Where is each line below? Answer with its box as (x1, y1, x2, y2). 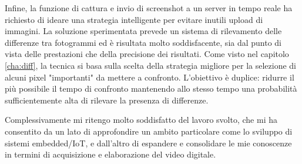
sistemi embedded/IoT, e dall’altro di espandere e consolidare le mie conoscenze (5, 136, 292, 149)
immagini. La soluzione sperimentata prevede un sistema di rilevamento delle (5, 25, 282, 37)
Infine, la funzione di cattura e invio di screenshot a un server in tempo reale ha (5, 2, 293, 14)
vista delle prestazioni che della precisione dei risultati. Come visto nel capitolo (5, 48, 289, 60)
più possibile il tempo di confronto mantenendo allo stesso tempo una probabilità (5, 82, 297, 95)
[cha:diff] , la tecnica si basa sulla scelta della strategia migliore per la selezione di (5, 59, 296, 71)
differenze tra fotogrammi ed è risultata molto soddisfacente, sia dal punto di (5, 36, 282, 48)
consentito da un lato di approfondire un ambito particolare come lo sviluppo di (5, 125, 293, 137)
